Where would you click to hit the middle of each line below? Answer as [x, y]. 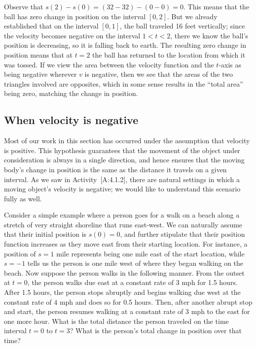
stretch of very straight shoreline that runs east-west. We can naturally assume [123, 224]
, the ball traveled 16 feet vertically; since [183, 26]
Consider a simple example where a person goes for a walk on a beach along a [122, 215]
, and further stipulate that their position [183, 234]
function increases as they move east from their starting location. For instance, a [126, 244]
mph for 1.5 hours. [210, 282]
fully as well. [23, 198]
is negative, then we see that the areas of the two [159, 74]
